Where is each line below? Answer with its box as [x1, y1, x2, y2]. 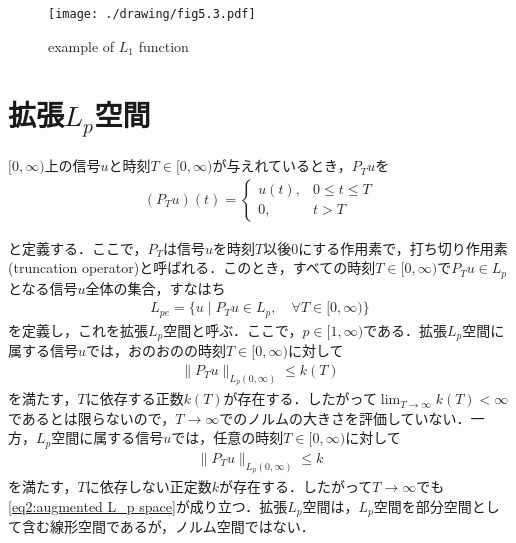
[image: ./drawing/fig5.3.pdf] [48, 7, 256, 21]
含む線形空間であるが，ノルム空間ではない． [21, 516, 315, 537]
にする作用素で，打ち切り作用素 [298, 237, 508, 258]
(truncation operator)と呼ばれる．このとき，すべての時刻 [8, 257, 376, 278]
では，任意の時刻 [171, 427, 284, 448]
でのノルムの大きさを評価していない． [219, 407, 471, 428]
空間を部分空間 [373, 495, 472, 516]
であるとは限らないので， [8, 407, 176, 428]
